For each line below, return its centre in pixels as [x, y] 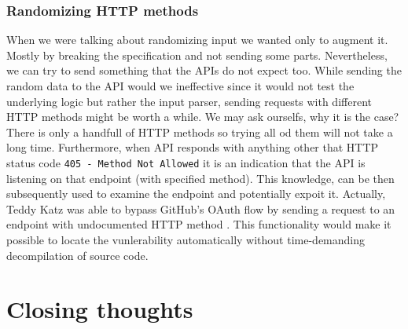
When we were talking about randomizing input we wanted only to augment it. [197, 40]
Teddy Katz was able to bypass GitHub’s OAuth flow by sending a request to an [201, 208]
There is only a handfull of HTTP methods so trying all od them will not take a [200, 132]
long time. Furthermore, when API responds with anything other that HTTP [193, 147]
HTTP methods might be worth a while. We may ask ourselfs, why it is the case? [203, 117]
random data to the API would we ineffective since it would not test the [180, 86]
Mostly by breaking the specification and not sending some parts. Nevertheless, [197, 55]
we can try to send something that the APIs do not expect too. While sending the [204, 70]
